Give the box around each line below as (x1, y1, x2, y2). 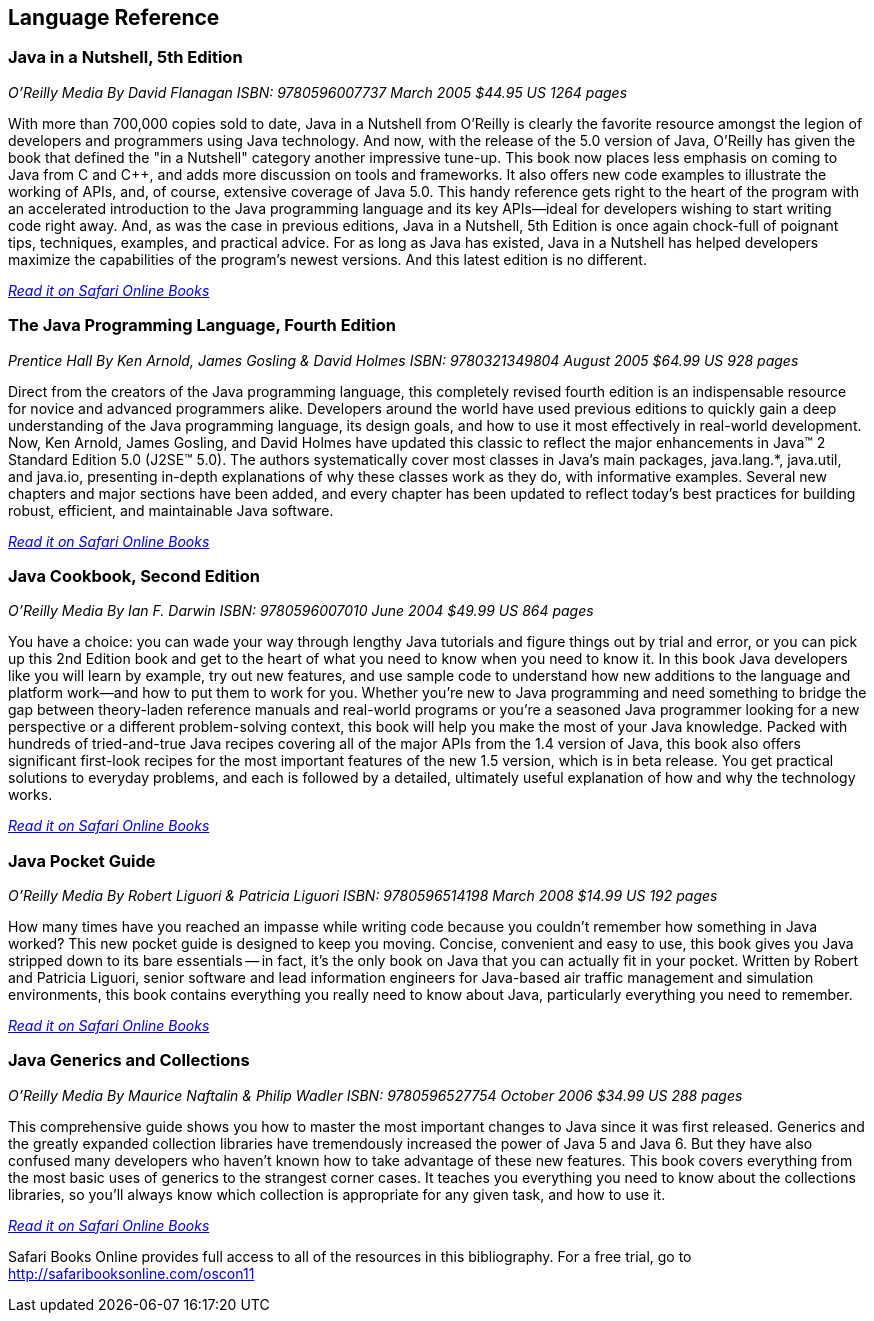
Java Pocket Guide (8, 850, 156, 871)
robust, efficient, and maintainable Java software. (8, 501, 334, 519)
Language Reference (8, 5, 220, 30)
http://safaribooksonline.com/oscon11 (8, 1264, 255, 1282)
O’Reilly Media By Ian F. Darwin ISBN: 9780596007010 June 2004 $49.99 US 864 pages (8, 602, 594, 620)
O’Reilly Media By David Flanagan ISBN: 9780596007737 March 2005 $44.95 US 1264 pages (8, 83, 628, 101)
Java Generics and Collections (8, 1050, 250, 1071)
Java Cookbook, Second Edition (8, 565, 260, 586)
